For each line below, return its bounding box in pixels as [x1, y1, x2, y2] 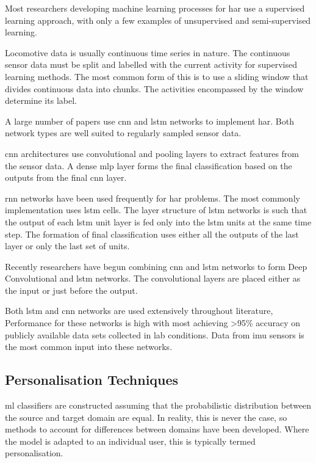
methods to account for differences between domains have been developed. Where [5, 423, 309, 436]
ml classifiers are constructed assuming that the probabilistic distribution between [5, 399, 312, 412]
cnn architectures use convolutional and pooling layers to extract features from [5, 147, 300, 159]
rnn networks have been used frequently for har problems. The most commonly [5, 191, 300, 204]
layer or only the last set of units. [5, 239, 130, 252]
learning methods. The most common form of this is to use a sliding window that [5, 70, 309, 82]
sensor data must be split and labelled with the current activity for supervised [5, 58, 298, 71]
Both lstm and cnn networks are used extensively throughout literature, [5, 304, 273, 317]
